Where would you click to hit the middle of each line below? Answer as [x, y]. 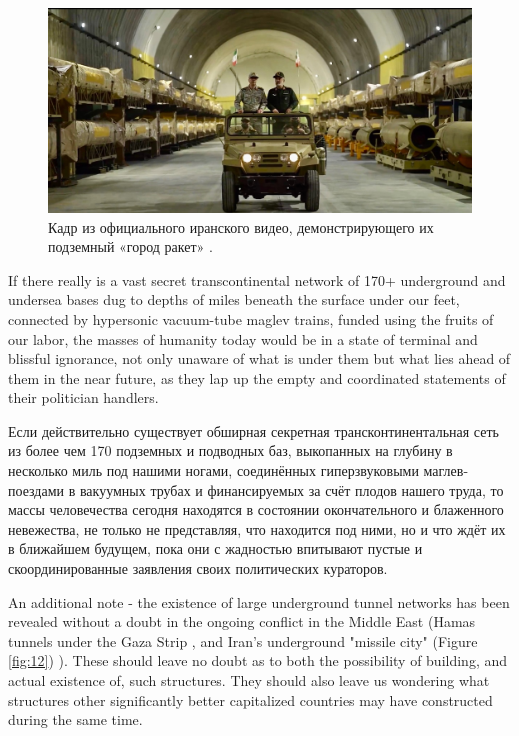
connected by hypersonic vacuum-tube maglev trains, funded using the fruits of [251, 318]
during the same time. [75, 719]
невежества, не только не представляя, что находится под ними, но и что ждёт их [257, 528]
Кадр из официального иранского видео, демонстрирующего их [241, 226]
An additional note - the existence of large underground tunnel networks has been [259, 601]
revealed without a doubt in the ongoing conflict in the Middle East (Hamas [242, 621]
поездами [36, 489]
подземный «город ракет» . [130, 246]
